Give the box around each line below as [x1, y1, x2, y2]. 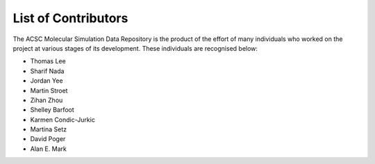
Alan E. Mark [30, 145, 67, 153]
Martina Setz [30, 125, 67, 133]
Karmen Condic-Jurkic [30, 115, 95, 124]
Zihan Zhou [30, 96, 63, 104]
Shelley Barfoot [30, 106, 74, 114]
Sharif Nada [30, 67, 65, 75]
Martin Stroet [30, 86, 68, 95]
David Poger [30, 135, 66, 143]
